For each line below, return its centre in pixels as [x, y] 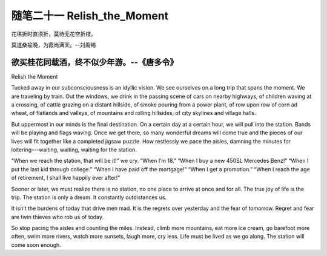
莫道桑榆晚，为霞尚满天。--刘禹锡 [54, 45]
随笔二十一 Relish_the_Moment [90, 16]
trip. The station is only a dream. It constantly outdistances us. [89, 197]
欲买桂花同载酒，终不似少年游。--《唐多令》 [94, 62]
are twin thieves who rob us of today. [58, 217]
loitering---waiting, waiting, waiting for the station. [74, 149]
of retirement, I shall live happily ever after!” [66, 178]
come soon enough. [36, 245]
